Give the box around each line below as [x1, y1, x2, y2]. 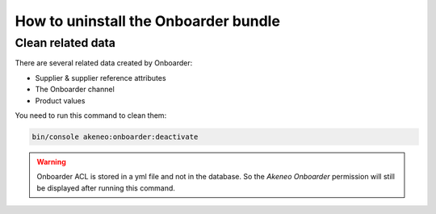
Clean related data [15, 36, 116, 50]
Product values [35, 95, 86, 105]
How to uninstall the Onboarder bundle [15, 12, 280, 30]
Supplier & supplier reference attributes [35, 73, 166, 82]
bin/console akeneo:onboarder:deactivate [31, 132, 199, 141]
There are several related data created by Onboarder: [15, 58, 193, 68]
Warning [36, 157, 66, 166]
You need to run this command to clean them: [15, 110, 167, 120]
